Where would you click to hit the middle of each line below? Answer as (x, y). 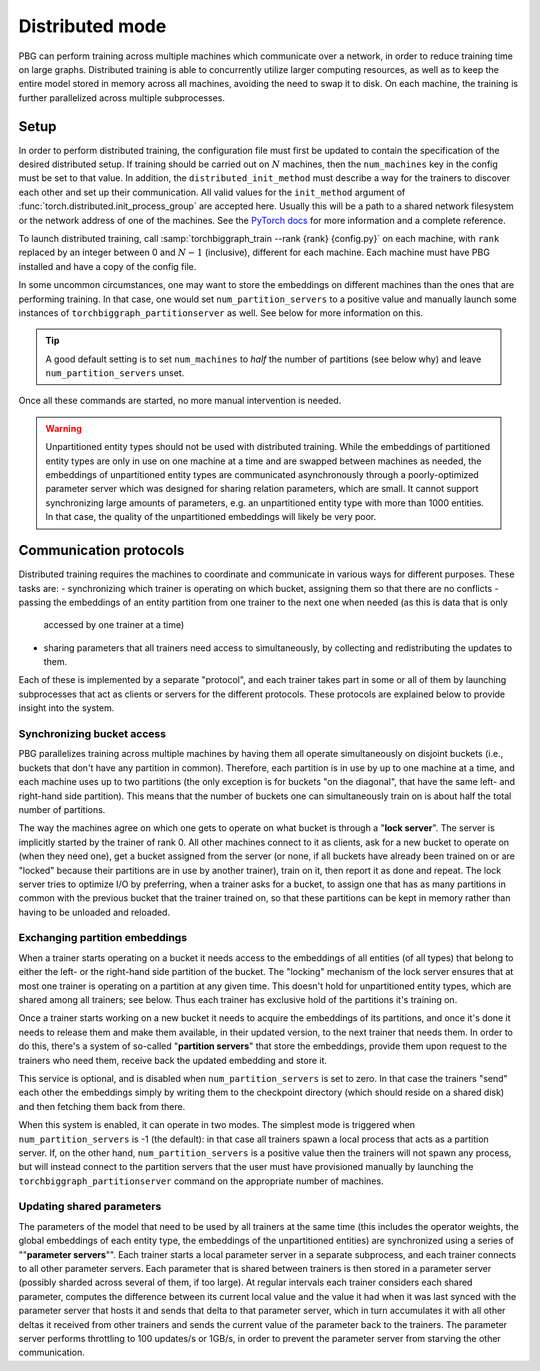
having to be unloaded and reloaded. (94, 912)
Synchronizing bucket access (92, 734)
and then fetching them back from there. (102, 1106)
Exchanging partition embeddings (103, 938)
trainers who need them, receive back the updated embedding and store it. (173, 1060)
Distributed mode (92, 26)
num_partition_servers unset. (115, 373)
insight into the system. (66, 708)
